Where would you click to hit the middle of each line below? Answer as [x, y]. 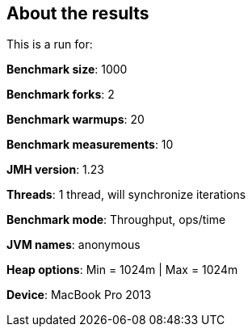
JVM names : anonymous [73, 245]
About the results [78, 13]
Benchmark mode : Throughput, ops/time [116, 220]
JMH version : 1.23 [56, 170]
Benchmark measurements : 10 [90, 145]
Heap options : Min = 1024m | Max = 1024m [122, 270]
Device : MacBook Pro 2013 [79, 295]
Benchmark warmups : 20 [76, 120]
